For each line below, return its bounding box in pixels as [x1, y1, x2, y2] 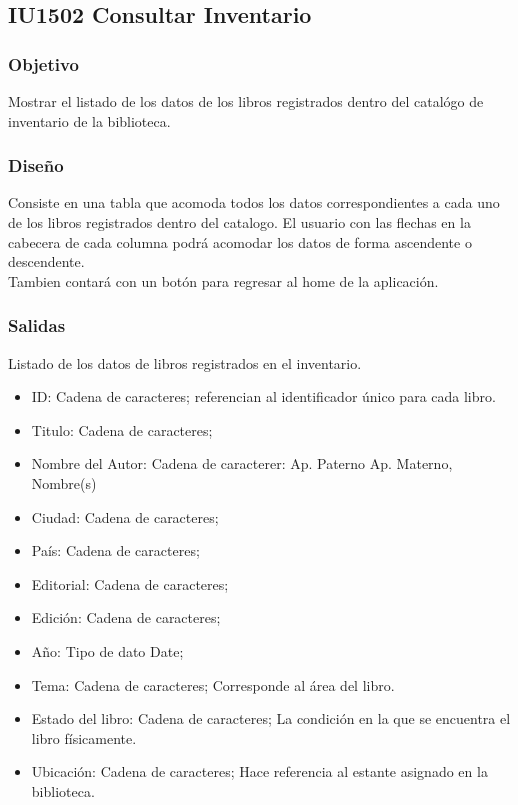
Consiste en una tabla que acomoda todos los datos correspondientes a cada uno [8, 192, 500, 213]
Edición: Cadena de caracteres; [31, 607, 221, 628]
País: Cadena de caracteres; [31, 540, 200, 561]
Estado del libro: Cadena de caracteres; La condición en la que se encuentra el [31, 708, 511, 729]
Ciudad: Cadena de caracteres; [31, 506, 219, 527]
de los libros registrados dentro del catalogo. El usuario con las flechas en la [8, 212, 471, 232]
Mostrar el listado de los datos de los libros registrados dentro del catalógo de [8, 91, 484, 111]
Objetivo [8, 51, 79, 76]
